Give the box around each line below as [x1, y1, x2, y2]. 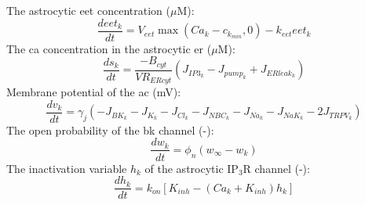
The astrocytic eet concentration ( [6, 2, 170, 18]
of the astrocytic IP [144, 160, 239, 176]
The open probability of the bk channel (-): [6, 121, 214, 138]
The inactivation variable [6, 160, 127, 176]
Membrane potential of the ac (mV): [6, 84, 181, 100]
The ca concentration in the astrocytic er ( [6, 40, 212, 56]
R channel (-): [243, 160, 310, 176]
